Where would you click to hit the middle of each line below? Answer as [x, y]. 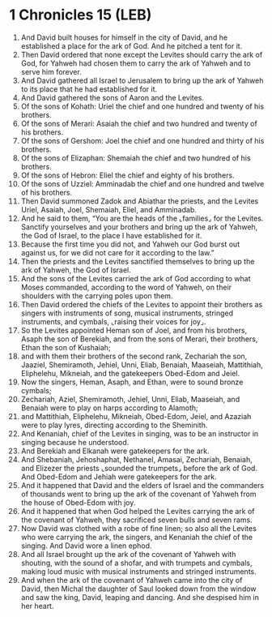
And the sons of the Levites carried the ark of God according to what [136, 278]
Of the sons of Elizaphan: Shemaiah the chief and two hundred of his [136, 158]
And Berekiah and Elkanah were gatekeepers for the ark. [115, 451]
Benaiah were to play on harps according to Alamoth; [110, 408]
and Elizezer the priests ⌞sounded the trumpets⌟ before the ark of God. [139, 468]
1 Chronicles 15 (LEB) [81, 15]
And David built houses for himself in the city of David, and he [124, 37]
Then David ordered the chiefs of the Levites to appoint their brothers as [142, 304]
